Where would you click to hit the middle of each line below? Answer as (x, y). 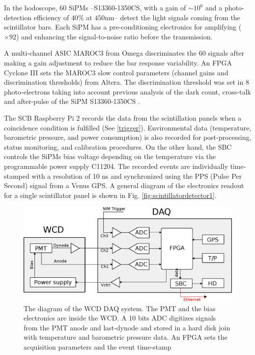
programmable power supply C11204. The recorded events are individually (116, 166)
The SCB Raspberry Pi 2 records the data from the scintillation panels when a (123, 117)
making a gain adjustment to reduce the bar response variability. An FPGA (118, 62)
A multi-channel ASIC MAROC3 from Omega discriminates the (100, 53)
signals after (226, 53)
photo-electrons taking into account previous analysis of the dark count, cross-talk (127, 91)
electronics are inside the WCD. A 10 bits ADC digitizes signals (120, 318)
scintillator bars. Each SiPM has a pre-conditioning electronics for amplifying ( (123, 27)
